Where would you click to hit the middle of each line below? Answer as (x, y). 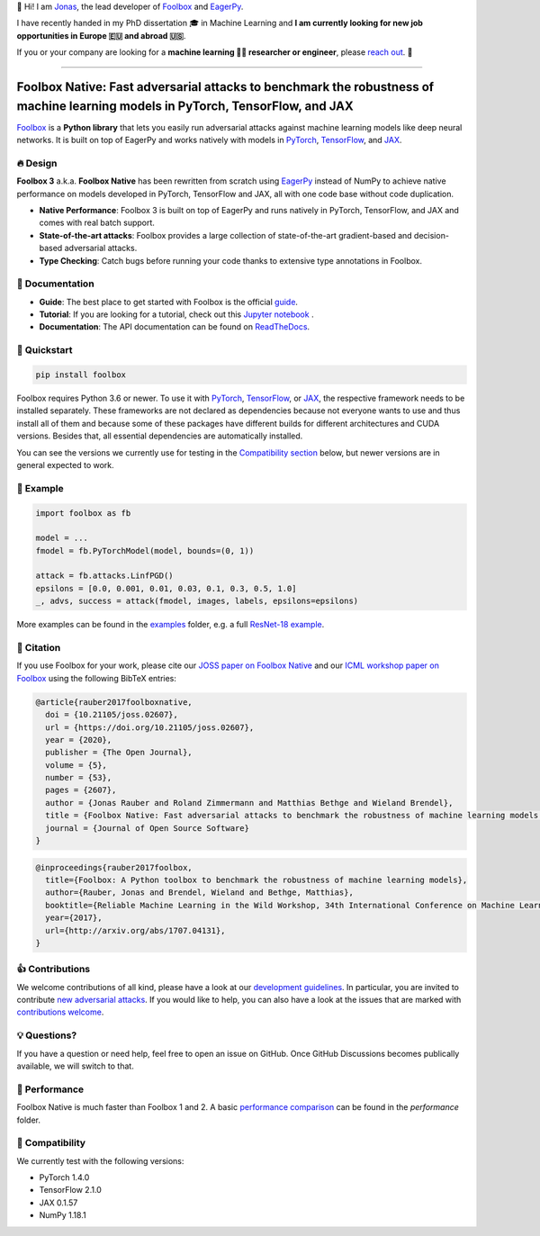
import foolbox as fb (83, 513)
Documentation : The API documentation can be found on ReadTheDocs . (175, 327)
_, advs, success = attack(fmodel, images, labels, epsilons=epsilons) (197, 601)
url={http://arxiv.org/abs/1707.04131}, (135, 930)
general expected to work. (65, 465)
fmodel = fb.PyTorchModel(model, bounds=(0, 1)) (145, 550)
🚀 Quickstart (45, 350)
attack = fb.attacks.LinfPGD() (105, 576)
